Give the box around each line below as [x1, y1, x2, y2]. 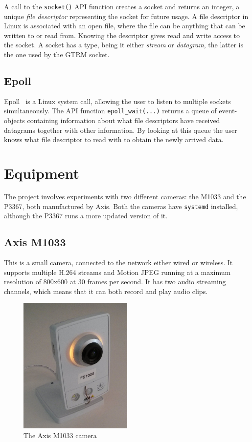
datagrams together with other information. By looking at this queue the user [4, 125, 237, 135]
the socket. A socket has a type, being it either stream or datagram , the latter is [4, 40, 244, 50]
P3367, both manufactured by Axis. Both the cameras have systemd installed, [4, 201, 238, 211]
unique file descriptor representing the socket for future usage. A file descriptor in [4, 11, 249, 21]
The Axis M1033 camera [23, 430, 97, 440]
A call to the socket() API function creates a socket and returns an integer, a [4, 1, 240, 11]
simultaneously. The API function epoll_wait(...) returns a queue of [4, 105, 217, 116]
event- [219, 105, 237, 116]
